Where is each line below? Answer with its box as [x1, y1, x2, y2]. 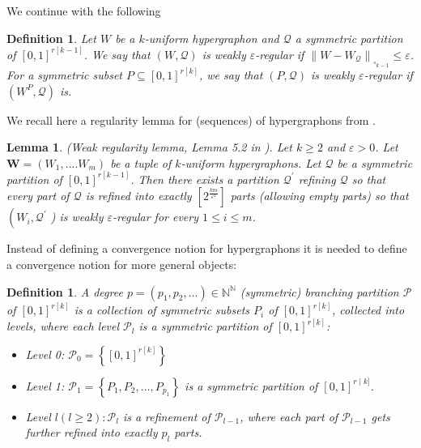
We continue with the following [6, 2, 161, 19]
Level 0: [25, 345, 65, 362]
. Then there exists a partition [130, 170, 279, 187]
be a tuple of [110, 154, 172, 171]
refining [298, 170, 336, 187]
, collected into [332, 301, 405, 318]
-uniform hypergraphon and [144, 29, 279, 46]
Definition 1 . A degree [6, 283, 123, 300]
